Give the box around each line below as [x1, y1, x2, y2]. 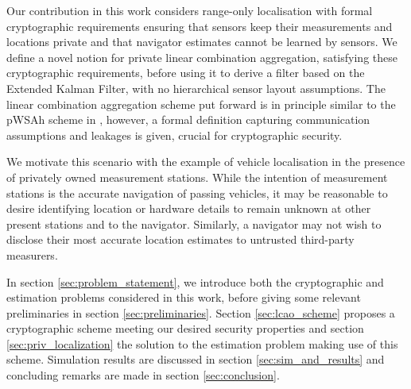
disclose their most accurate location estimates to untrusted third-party [6, 231, 355, 248]
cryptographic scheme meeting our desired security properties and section [6, 320, 364, 337]
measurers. [6, 246, 58, 263]
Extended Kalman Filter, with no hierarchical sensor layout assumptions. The [6, 79, 386, 96]
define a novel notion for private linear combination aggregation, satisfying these [6, 48, 397, 65]
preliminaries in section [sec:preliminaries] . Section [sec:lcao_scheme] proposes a [6, 304, 395, 321]
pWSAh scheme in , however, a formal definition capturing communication [6, 111, 370, 128]
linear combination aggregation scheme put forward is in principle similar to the [6, 95, 396, 112]
